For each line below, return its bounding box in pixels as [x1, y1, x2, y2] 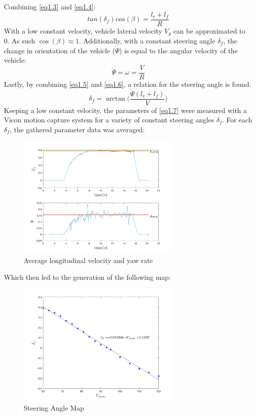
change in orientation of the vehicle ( [4, 45, 115, 55]
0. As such [4, 36, 36, 46]
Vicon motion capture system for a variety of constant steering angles [4, 114, 214, 125]
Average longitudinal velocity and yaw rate [24, 255, 153, 265]
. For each [222, 114, 252, 125]
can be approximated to [173, 25, 246, 36]
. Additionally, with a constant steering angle [79, 36, 216, 46]
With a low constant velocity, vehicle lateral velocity [4, 25, 162, 36]
